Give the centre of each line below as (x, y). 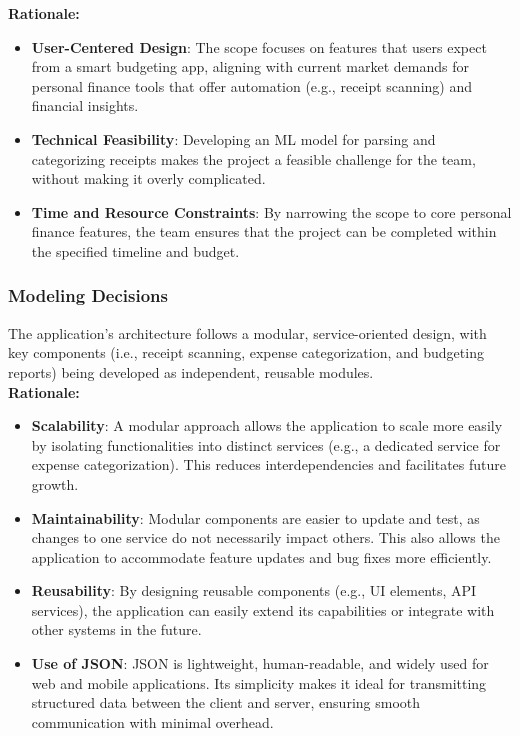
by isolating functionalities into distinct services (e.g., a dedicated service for (266, 444)
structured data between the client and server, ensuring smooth (226, 702)
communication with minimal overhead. (152, 721)
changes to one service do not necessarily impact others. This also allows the (265, 537)
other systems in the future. (116, 629)
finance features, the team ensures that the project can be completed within (264, 231)
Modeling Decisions (88, 295)
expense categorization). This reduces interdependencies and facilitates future (269, 464)
